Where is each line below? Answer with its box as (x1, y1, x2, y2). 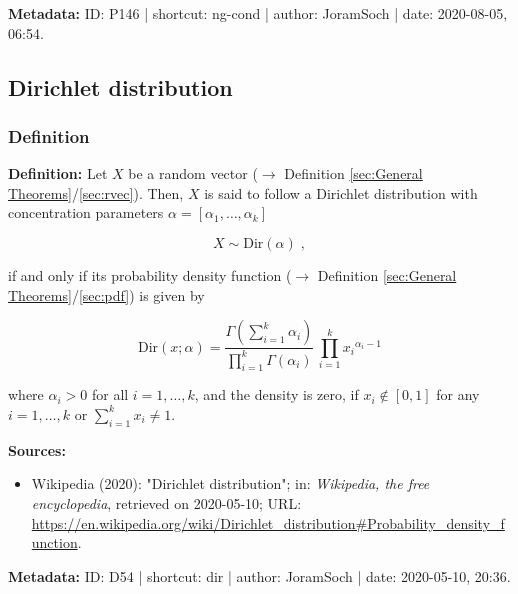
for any (436, 384, 480, 405)
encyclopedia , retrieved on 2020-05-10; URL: (31, 492, 302, 513)
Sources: (8, 439, 66, 460)
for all (91, 384, 129, 405)
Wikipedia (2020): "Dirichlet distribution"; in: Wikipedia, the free (31, 473, 430, 494)
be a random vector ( (128, 163, 258, 184)
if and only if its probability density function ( (8, 264, 292, 285)
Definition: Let (8, 163, 108, 184)
